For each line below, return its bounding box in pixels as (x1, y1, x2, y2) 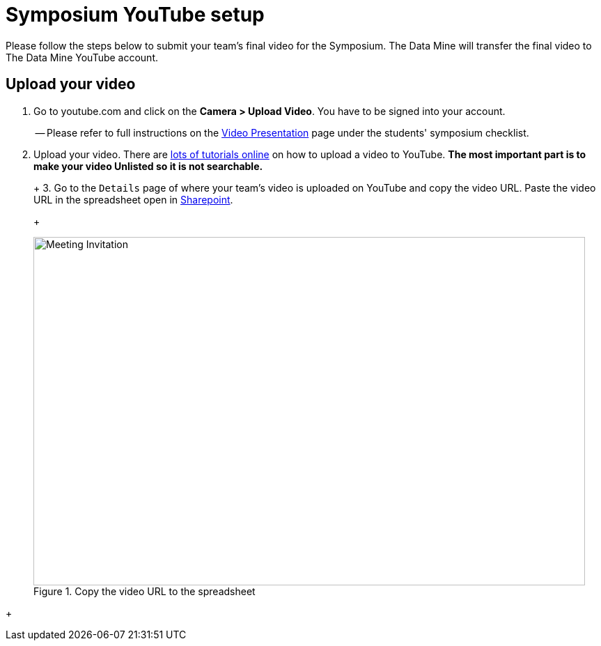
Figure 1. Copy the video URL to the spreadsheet (33, 585, 256, 597)
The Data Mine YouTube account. (6, 51, 158, 63)
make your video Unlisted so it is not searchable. (33, 160, 263, 172)
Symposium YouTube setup (6, 3, 265, 26)
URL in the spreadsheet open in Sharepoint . (33, 193, 233, 206)
